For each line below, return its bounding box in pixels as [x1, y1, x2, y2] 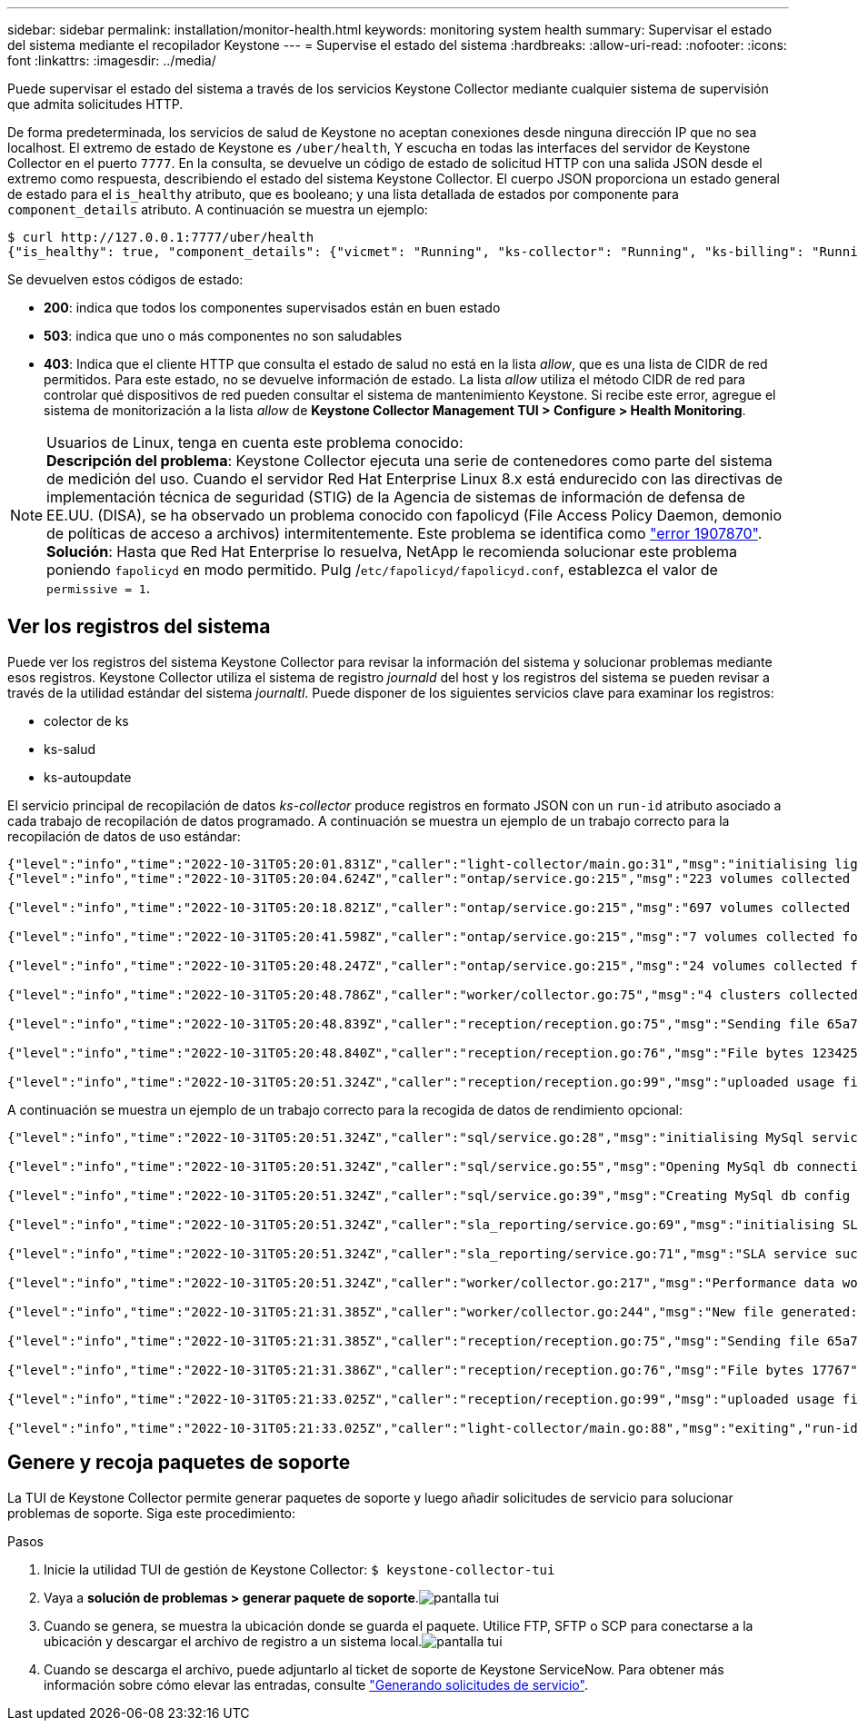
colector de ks [44, 712, 129, 729]
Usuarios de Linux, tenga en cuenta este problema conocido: [46, 433, 464, 452]
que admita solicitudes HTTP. [7, 96, 184, 112]
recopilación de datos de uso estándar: [7, 828, 241, 844]
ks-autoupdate [44, 769, 132, 785]
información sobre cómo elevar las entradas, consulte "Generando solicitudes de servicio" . [44, 1676, 588, 1693]
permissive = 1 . [46, 579, 151, 597]
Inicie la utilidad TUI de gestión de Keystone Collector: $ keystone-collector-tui [44, 1561, 555, 1577]
